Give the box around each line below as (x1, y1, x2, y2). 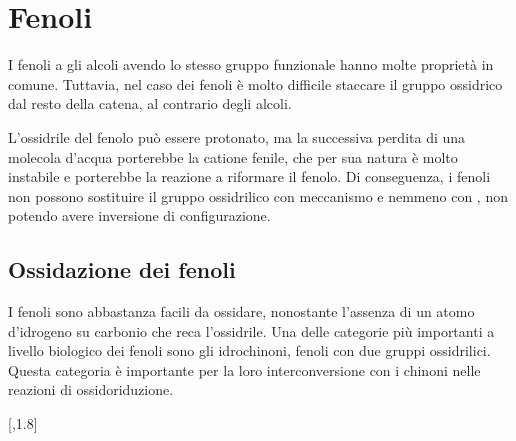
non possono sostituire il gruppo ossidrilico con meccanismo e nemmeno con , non (8, 185, 508, 206)
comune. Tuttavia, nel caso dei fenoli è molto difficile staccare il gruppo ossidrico (8, 73, 503, 94)
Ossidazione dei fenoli (8, 254, 236, 285)
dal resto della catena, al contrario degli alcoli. (8, 93, 292, 114)
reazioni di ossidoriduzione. (8, 379, 174, 400)
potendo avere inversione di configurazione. (8, 205, 271, 226)
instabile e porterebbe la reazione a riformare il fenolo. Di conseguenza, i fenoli (8, 166, 491, 187)
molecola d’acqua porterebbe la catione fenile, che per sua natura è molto (8, 146, 458, 167)
